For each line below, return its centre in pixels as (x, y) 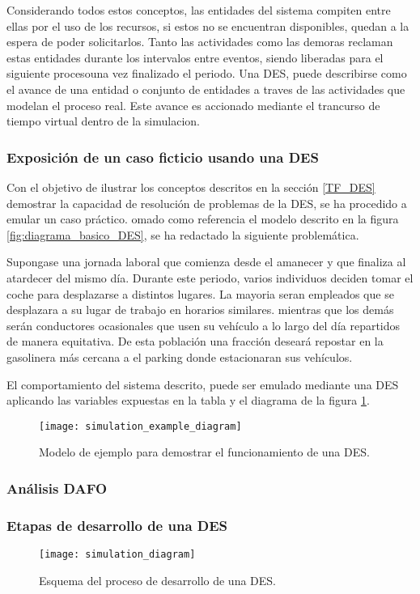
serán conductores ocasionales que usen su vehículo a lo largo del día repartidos (204, 325)
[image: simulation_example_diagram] (140, 426)
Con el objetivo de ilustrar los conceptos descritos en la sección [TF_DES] (191, 187)
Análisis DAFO (57, 488)
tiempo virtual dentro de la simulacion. (103, 121)
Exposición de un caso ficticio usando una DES (163, 157)
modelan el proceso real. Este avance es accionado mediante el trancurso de (193, 105)
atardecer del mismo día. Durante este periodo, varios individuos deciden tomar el (210, 277)
